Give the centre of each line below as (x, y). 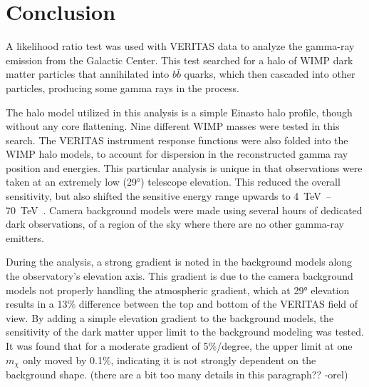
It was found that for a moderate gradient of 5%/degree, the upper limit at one (179, 346)
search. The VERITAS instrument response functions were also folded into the (177, 140)
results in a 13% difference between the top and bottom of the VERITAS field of (182, 304)
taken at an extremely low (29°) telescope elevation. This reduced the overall (173, 182)
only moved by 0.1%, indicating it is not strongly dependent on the (169, 360)
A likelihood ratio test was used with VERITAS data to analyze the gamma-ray (180, 46)
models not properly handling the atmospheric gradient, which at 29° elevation (178, 290)
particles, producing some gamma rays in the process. (123, 87)
